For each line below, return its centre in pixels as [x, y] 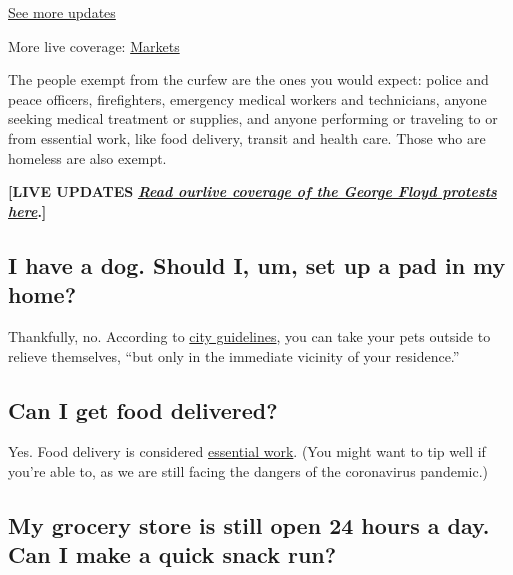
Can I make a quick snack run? [172, 554]
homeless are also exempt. [87, 157]
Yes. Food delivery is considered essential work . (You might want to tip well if [247, 451]
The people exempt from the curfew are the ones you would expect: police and [248, 79]
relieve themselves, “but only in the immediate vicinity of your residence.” [234, 355]
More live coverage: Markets [94, 45]
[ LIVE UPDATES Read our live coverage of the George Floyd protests [252, 191]
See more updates [62, 12]
